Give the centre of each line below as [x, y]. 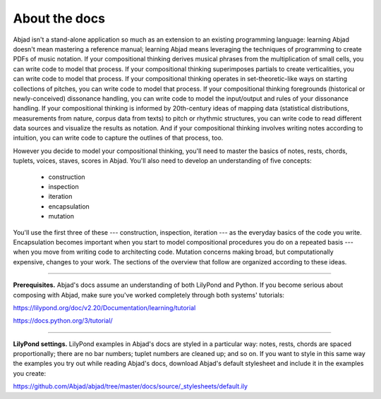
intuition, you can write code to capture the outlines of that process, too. [118, 138]
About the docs [59, 18]
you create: [30, 373]
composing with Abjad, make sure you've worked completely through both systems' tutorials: [149, 295]
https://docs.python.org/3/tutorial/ [63, 321]
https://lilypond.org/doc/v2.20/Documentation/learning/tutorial [104, 307]
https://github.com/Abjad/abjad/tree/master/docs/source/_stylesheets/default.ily [131, 386]
